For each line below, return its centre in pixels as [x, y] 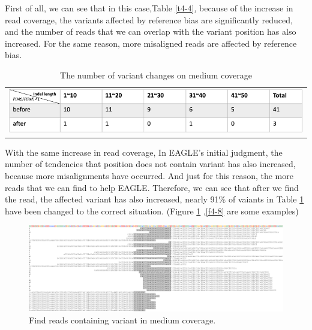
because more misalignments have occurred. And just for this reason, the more [149, 176]
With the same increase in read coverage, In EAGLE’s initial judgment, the [144, 152]
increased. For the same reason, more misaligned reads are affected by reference [151, 43]
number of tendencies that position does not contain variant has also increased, [150, 164]
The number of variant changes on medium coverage [156, 75]
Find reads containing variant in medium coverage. [122, 320]
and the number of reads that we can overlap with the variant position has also [151, 31]
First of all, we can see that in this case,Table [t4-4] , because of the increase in [149, 8]
